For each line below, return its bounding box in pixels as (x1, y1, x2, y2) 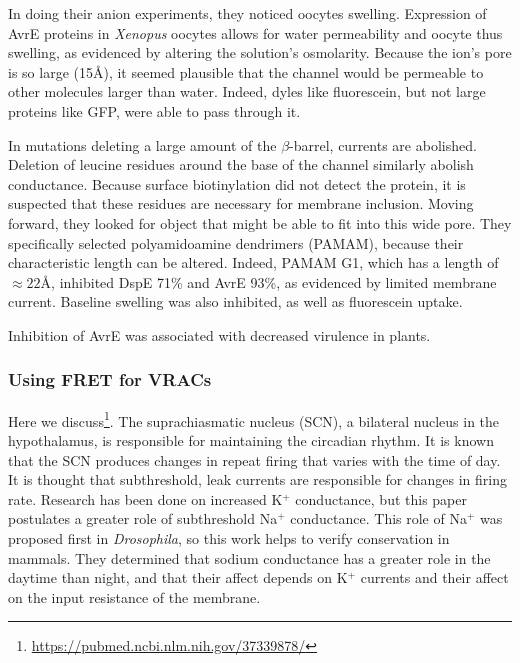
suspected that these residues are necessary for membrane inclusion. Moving (8, 193, 474, 214)
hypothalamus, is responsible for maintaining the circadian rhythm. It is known (8, 429, 494, 450)
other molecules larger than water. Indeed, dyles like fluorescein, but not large (8, 81, 486, 102)
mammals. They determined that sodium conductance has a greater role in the (8, 547, 491, 568)
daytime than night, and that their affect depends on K (8, 567, 348, 588)
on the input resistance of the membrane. (8, 586, 261, 607)
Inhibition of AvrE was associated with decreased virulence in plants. (8, 324, 431, 345)
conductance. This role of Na (290, 508, 467, 529)
